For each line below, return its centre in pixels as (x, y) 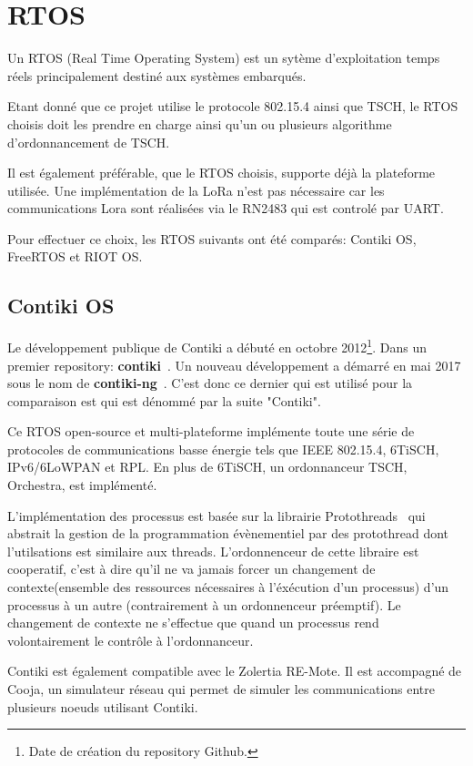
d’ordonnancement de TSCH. (89, 142)
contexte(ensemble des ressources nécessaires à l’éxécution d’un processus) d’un (228, 587)
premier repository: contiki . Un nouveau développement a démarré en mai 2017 (234, 365)
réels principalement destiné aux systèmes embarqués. (157, 75)
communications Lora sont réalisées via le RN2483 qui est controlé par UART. (226, 208)
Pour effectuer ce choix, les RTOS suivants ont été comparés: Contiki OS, (212, 238)
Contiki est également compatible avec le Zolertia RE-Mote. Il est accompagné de (235, 671)
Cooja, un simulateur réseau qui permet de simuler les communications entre (221, 689)
